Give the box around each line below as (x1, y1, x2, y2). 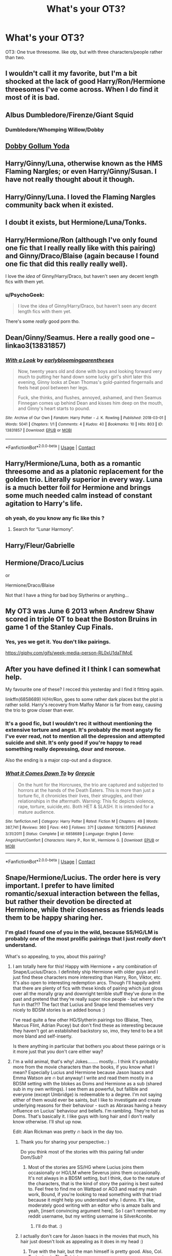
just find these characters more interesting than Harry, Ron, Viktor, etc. (12, 974, 162, 980)
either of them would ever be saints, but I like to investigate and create (12, 1097, 161, 1103)
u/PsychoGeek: (5, 291, 45, 298)
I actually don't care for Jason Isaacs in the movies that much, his (20, 1233, 159, 1239)
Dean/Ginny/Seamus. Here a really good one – (5, 333, 155, 342)
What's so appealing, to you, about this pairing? (5, 953, 106, 959)
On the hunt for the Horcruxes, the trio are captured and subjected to (17, 781, 164, 788)
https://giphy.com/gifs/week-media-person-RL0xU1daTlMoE (5, 650, 133, 656)
